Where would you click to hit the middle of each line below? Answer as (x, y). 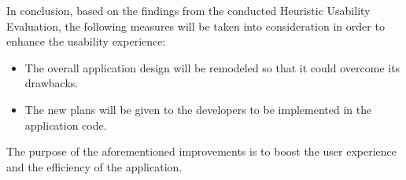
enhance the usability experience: (86, 41)
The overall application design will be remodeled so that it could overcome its (212, 67)
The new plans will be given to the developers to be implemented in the (198, 109)
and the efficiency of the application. (94, 166)
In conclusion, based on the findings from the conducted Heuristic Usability (188, 10)
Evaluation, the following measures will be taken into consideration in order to (196, 26)
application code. (66, 125)
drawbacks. (52, 83)
